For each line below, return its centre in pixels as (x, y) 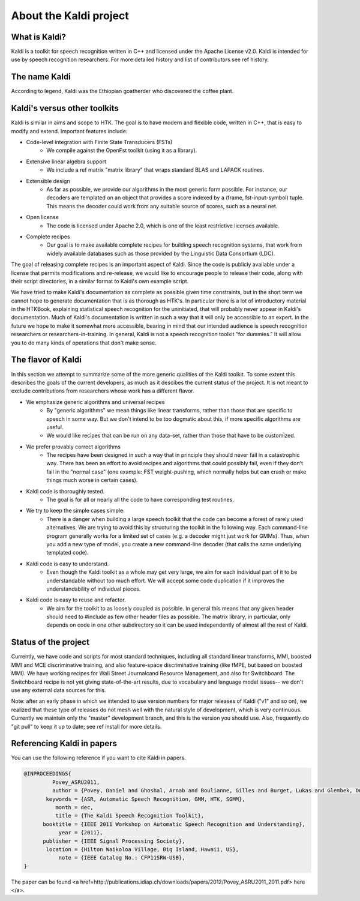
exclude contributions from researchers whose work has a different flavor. (103, 391)
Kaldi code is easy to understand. (67, 564)
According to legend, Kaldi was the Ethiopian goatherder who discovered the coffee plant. (122, 91)
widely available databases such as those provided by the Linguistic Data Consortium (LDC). (161, 253)
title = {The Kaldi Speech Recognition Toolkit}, (130, 816)
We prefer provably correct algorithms (73, 447)
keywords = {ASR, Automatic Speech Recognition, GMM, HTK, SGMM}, (145, 799)
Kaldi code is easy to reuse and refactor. (76, 600)
